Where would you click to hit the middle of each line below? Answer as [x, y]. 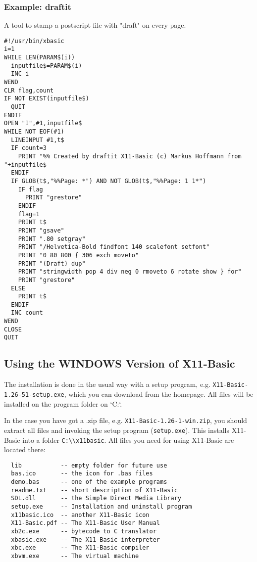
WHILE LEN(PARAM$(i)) [40, 58]
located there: [25, 449]
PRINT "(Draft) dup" [52, 263]
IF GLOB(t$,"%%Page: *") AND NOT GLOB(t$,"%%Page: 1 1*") [109, 181]
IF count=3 [29, 148]
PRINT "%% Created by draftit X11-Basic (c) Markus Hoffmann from [130, 156]
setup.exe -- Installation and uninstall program [102, 507]
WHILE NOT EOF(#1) [34, 132]
